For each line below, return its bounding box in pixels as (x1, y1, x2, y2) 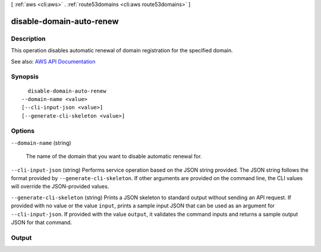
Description (11, 34, 46, 43)
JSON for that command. (11, 219, 73, 226)
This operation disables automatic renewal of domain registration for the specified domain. (11, 47, 233, 54)
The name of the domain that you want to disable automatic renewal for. (26, 153, 202, 160)
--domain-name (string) (11, 139, 71, 146)
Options (11, 127, 35, 135)
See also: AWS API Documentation (11, 58, 96, 65)
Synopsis (11, 73, 39, 81)
